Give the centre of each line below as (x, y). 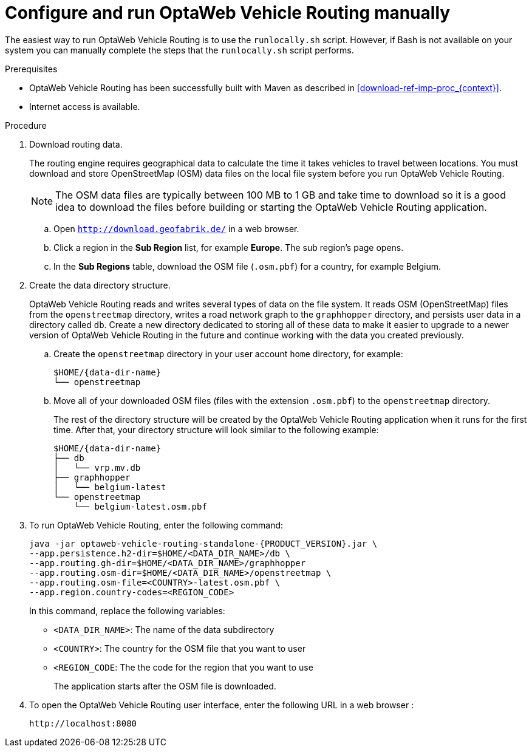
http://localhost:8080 (83, 723)
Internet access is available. (85, 106)
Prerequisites (31, 69)
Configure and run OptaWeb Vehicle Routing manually (228, 13)
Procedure (26, 125)
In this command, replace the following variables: (127, 610)
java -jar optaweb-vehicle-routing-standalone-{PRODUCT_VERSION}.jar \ (203, 543)
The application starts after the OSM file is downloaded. (165, 686)
